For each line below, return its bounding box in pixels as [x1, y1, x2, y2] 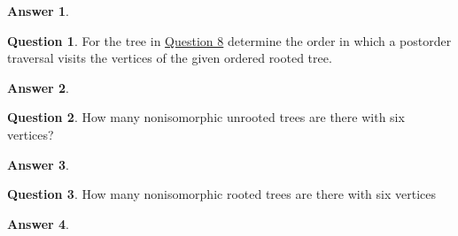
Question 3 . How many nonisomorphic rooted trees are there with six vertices [7, 185, 436, 203]
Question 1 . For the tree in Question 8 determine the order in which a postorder [7, 31, 452, 49]
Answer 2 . [7, 78, 69, 96]
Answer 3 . [7, 155, 69, 173]
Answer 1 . [7, 2, 69, 19]
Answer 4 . [7, 214, 69, 232]
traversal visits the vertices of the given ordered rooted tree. [7, 49, 332, 67]
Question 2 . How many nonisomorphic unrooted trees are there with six [7, 108, 405, 126]
